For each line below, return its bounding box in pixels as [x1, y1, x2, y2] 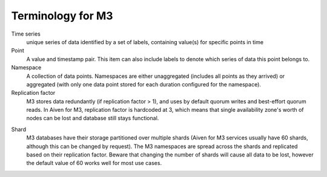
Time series [11, 30, 41, 37]
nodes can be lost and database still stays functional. [26, 115, 159, 122]
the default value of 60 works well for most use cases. [26, 159, 162, 167]
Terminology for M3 [11, 9, 113, 22]
